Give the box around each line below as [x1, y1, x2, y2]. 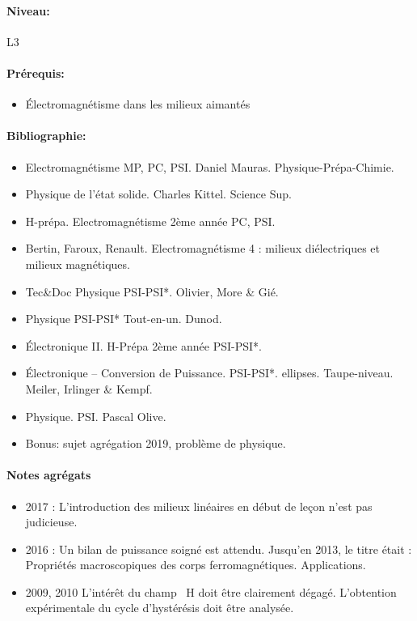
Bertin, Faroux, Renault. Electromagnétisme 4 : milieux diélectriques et [25, 240, 380, 257]
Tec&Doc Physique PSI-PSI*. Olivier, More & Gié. [25, 283, 279, 300]
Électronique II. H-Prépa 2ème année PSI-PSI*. [25, 337, 262, 354]
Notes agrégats [6, 466, 91, 483]
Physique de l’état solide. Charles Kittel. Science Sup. [25, 185, 292, 202]
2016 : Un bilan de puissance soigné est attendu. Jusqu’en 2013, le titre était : [25, 540, 412, 557]
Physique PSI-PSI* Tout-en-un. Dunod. [25, 310, 222, 327]
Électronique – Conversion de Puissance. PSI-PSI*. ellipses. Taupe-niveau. [25, 364, 394, 381]
